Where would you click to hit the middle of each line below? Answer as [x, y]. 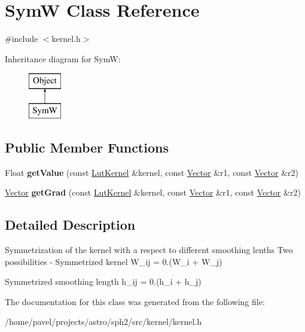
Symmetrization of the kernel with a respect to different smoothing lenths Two [149, 250]
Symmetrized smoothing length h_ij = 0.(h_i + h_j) [103, 281]
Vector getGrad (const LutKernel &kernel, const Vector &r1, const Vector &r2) [153, 192]
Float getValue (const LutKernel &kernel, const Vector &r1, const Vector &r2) [152, 172]
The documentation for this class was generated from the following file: [135, 301]
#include [22, 39]
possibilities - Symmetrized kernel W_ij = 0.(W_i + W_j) [114, 261]
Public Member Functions [87, 147]
